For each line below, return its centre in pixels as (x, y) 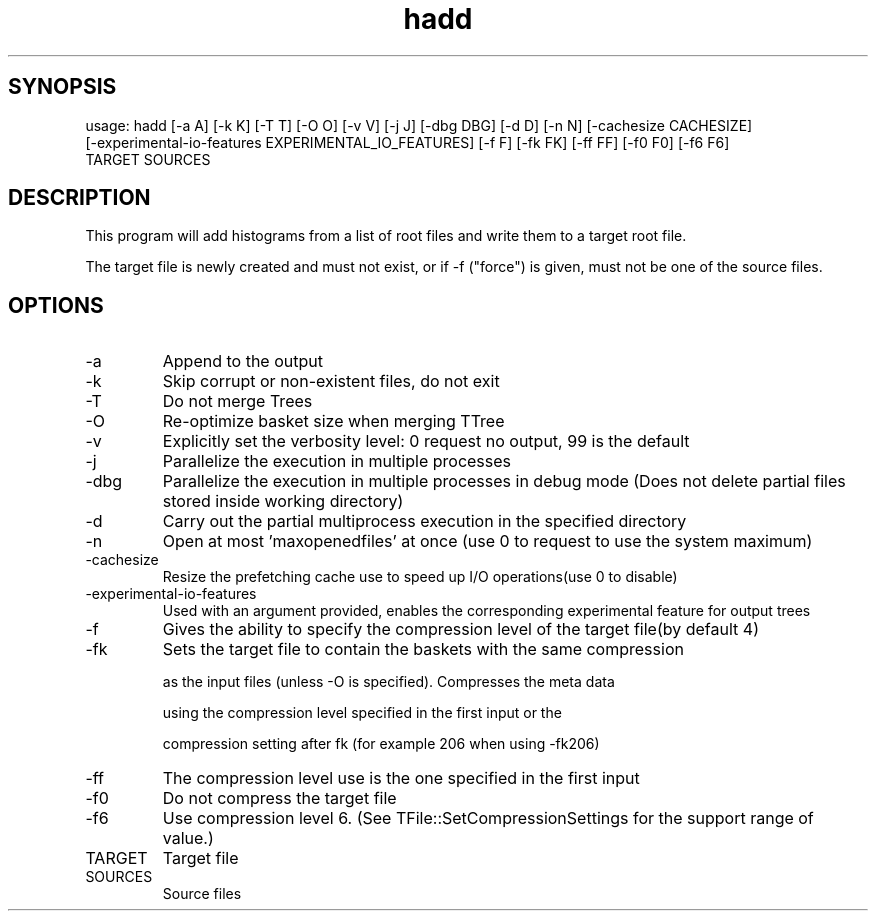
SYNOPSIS (62, 87)
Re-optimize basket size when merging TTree (333, 421)
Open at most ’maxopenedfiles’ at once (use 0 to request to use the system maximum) (487, 541)
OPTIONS (56, 305)
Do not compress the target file (279, 798)
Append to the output (242, 361)
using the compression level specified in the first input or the (362, 713)
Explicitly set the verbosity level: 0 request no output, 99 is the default (426, 441)
